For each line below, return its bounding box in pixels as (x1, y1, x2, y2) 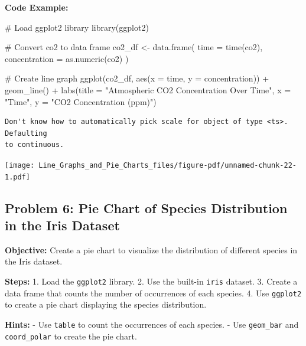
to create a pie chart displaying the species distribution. (5, 298, 207, 311)
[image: (5, 161, 35, 169)
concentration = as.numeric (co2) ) (5, 52, 129, 64)
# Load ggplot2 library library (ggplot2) (5, 21, 149, 33)
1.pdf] (5, 172, 30, 181)
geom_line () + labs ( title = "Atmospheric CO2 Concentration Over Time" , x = (5, 83, 291, 96)
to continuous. (5, 141, 64, 149)
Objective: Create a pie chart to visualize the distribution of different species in (5, 243, 298, 256)
